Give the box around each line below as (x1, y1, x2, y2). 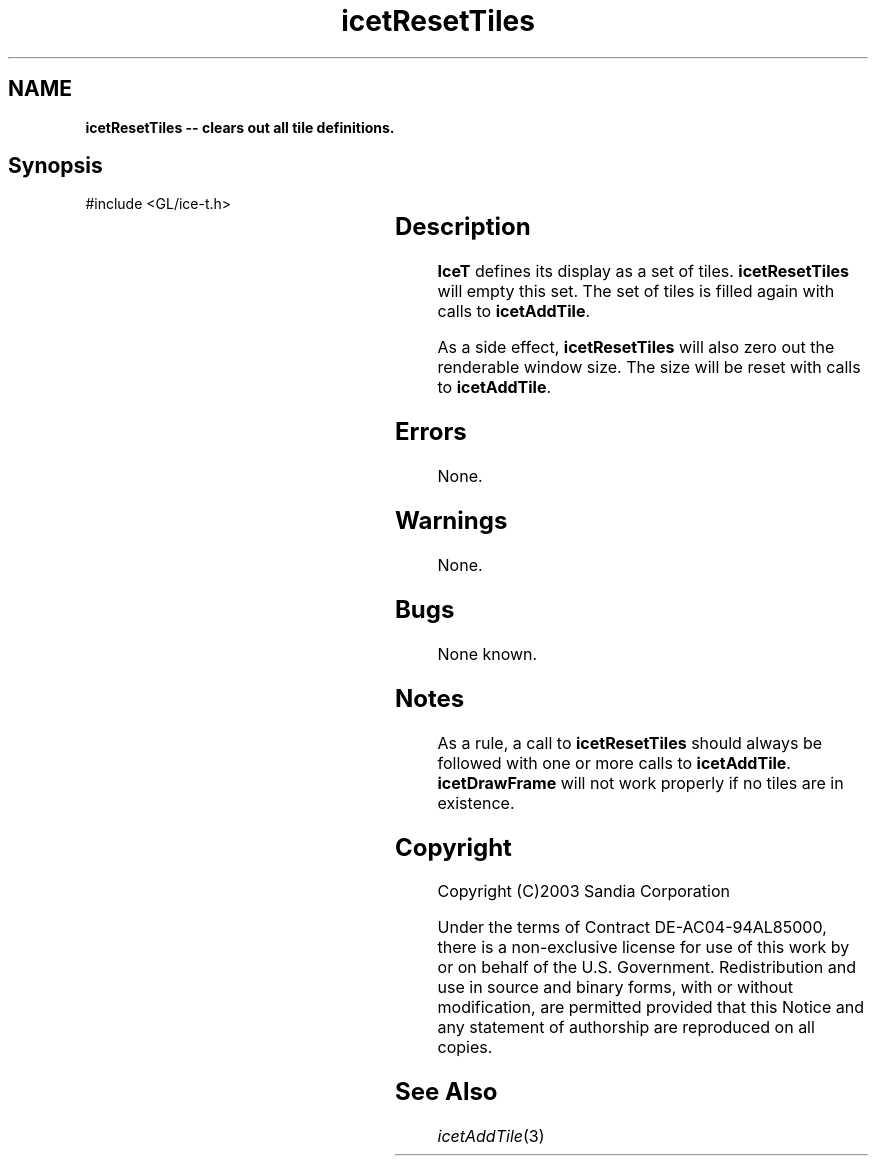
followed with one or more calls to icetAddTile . (437, 752, 791, 773)
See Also (394, 1077, 498, 1107)
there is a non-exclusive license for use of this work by (437, 937, 850, 958)
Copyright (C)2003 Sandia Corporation (437, 881, 731, 902)
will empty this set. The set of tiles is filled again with (437, 281, 835, 302)
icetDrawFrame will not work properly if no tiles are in (437, 772, 844, 793)
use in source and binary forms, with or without (437, 977, 794, 998)
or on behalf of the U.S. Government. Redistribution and (437, 957, 856, 978)
